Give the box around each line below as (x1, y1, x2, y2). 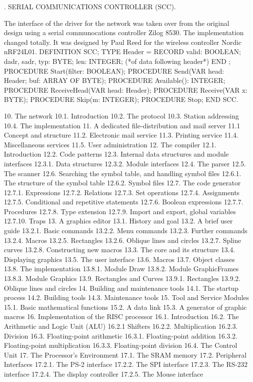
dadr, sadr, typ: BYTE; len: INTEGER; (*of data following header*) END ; (4, 56, 231, 66)
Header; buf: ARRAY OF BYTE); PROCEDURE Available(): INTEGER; (4, 75, 225, 85)
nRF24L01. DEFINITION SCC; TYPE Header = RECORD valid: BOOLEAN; (4, 46, 241, 57)
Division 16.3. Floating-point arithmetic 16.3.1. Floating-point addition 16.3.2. (4, 330, 237, 341)
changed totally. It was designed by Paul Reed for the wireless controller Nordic (4, 37, 242, 47)
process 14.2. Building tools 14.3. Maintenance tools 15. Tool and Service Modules (4, 292, 249, 302)
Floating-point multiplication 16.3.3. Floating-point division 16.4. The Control (4, 340, 237, 350)
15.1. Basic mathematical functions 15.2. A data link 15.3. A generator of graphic (4, 302, 247, 312)
